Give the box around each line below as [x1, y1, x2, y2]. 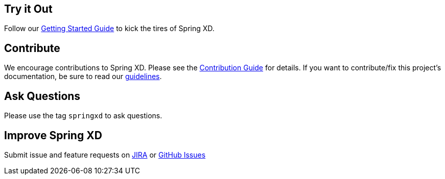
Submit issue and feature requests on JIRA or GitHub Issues [4, 150, 206, 159]
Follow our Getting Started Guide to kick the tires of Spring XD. [4, 24, 215, 33]
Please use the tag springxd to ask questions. [4, 111, 162, 120]
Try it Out [4, 3, 53, 15]
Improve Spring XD [4, 129, 102, 142]
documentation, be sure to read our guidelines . [4, 72, 162, 81]
